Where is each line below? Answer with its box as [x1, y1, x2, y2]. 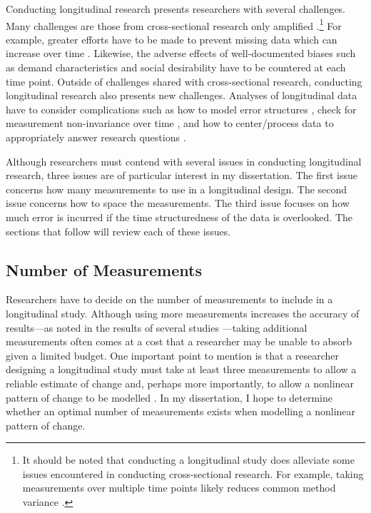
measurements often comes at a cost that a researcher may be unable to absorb [6, 334, 352, 349]
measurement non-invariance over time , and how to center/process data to [6, 116, 334, 131]
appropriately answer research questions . [6, 130, 186, 144]
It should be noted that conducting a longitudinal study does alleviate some [22, 452, 355, 467]
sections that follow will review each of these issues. [6, 223, 231, 238]
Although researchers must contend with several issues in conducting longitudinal [6, 153, 362, 168]
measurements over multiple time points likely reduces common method [22, 480, 336, 495]
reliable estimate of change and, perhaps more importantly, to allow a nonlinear [6, 375, 355, 390]
